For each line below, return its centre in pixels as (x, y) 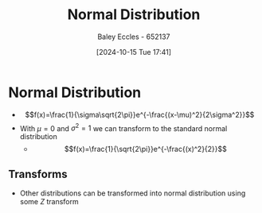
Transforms (38, 174)
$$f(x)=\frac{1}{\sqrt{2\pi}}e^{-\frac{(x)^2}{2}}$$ (145, 149)
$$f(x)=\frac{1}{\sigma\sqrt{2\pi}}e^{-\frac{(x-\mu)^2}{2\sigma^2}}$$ (140, 114)
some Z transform (49, 202)
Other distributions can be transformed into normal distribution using (133, 193)
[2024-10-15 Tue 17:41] (134, 52)
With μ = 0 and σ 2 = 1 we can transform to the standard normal (123, 127)
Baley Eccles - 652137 (134, 37)
